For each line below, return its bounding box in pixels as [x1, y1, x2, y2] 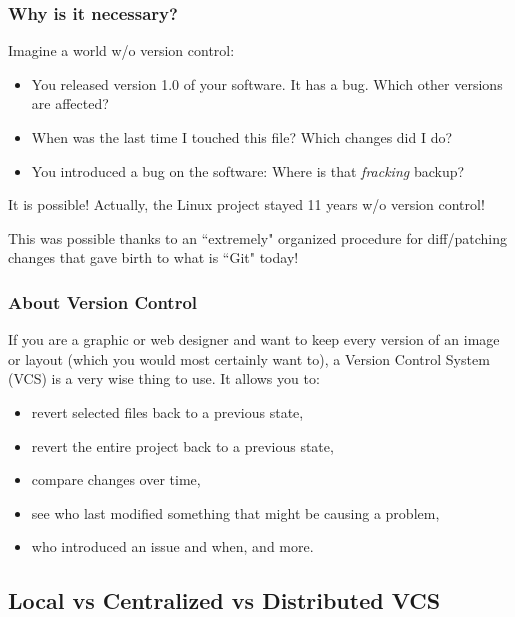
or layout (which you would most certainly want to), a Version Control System [8, 348, 490, 369]
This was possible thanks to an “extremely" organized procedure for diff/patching [8, 227, 507, 248]
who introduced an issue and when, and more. [31, 536, 314, 557]
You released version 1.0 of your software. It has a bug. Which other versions [31, 73, 503, 94]
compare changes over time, [31, 469, 201, 490]
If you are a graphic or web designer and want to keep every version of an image [8, 329, 500, 350]
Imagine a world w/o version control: [8, 40, 235, 61]
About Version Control [8, 289, 198, 314]
